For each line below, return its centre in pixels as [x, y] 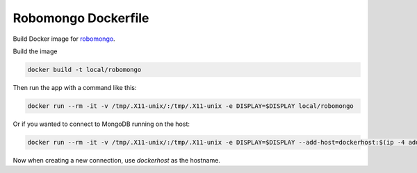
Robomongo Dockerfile [81, 18]
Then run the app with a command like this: [75, 87]
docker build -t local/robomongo [84, 70]
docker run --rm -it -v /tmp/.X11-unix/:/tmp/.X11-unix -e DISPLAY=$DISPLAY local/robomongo [190, 106]
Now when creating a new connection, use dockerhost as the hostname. [116, 160]
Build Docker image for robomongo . [64, 39]
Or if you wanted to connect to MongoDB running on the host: [101, 124]
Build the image [35, 51]
